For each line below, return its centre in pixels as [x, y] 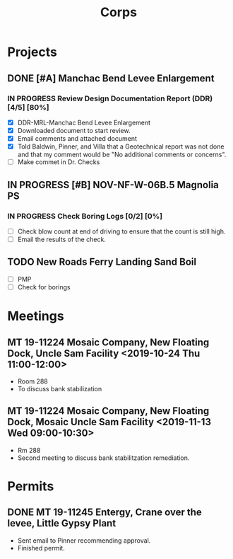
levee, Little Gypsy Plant [62, 523]
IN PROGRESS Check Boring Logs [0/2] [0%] [85, 216]
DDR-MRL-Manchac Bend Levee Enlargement [84, 122]
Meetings [36, 316]
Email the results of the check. [61, 239]
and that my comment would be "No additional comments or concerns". [122, 155]
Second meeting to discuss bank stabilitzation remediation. [103, 458]
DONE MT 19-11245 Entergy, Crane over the [105, 513]
